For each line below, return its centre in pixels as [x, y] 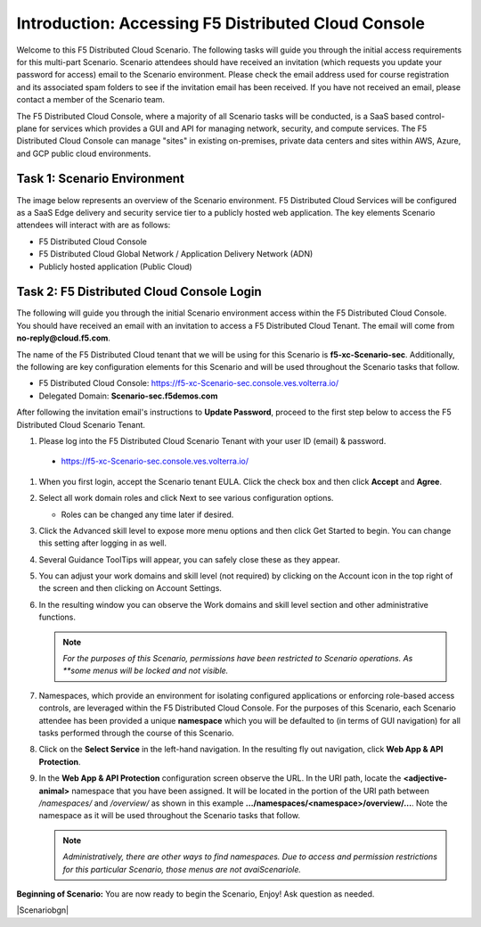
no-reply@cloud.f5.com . [64, 338]
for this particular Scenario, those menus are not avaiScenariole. [182, 869]
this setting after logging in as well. [102, 543]
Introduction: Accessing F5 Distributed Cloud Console [221, 23]
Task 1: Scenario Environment [100, 179]
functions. [57, 617]
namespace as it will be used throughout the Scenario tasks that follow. [169, 816]
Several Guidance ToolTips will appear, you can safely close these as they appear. [189, 559]
